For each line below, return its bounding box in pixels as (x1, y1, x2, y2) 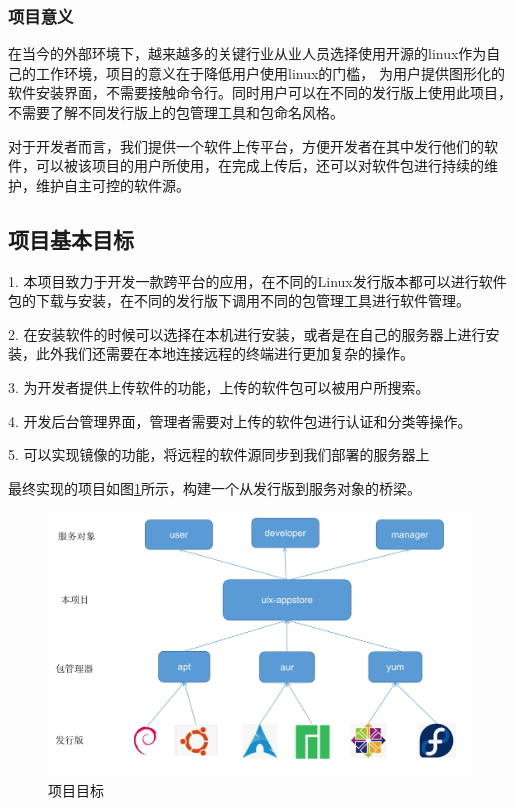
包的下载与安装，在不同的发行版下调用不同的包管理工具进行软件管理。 (8, 290, 470, 311)
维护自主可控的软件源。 (35, 174, 190, 195)
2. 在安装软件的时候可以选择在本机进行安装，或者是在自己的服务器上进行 (8, 323, 486, 344)
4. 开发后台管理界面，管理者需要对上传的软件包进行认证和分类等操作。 (8, 410, 472, 431)
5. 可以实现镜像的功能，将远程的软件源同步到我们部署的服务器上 (8, 444, 430, 465)
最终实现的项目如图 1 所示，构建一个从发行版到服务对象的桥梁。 (8, 477, 421, 498)
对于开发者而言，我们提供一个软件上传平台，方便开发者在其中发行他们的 (8, 135, 484, 156)
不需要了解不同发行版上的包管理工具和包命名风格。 (8, 102, 344, 122)
